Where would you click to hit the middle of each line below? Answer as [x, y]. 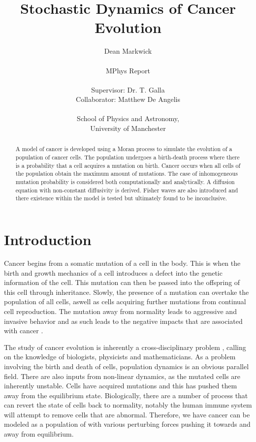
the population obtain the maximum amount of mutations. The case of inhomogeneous [127, 174]
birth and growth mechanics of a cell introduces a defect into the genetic [113, 272]
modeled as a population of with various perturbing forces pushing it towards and [127, 424]
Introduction [48, 239]
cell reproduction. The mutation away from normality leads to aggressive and [120, 311]
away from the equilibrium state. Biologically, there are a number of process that [126, 395]
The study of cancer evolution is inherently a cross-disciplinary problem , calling [125, 347]
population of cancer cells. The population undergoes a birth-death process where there [128, 157]
